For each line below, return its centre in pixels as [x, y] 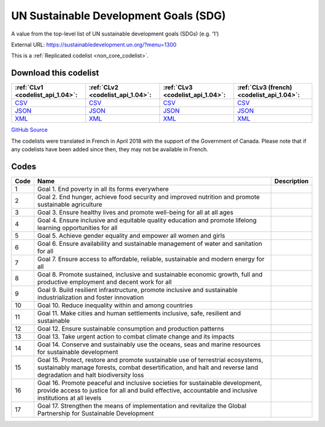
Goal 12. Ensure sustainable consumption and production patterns [131, 328]
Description [292, 181]
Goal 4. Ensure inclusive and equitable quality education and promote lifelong [147, 220]
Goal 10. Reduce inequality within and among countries [115, 305]
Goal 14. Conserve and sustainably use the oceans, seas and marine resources [149, 344]
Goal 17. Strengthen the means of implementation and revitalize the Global [142, 405]
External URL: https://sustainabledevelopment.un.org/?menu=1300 [94, 45]
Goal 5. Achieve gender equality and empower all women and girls [131, 235]
